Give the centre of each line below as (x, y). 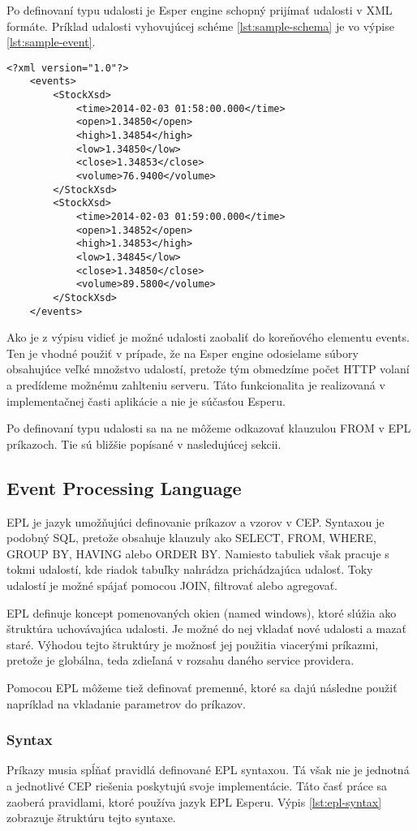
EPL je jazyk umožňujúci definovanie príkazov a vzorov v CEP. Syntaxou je (196, 521)
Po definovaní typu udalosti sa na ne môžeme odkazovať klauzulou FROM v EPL (209, 428)
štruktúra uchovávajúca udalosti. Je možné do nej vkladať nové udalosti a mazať (206, 629)
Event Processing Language (124, 487)
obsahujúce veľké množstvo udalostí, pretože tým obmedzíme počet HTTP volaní (208, 369)
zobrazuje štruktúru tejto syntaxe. (91, 818)
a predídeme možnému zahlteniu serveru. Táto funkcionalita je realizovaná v (196, 385)
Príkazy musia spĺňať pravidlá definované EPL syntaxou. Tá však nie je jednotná (208, 770)
